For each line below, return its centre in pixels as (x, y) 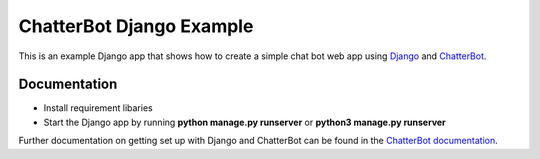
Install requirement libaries (98, 108)
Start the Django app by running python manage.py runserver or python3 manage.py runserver (245, 122)
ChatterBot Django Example (136, 26)
